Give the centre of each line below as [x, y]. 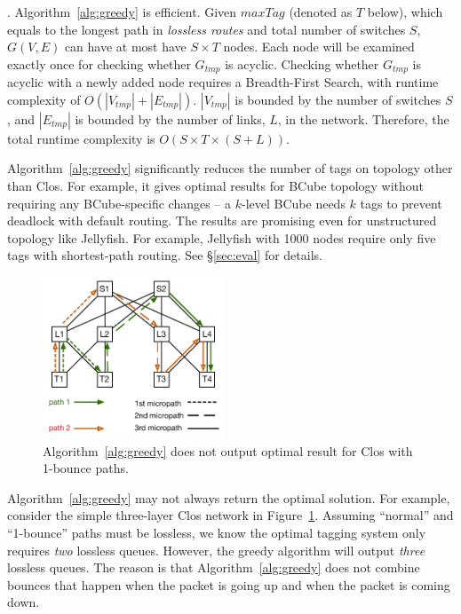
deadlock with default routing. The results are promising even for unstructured [222, 220]
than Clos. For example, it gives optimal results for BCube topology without [216, 186]
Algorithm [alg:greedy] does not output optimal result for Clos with [228, 450]
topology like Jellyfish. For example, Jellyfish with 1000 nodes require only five [222, 237]
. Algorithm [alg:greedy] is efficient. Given [122, 12]
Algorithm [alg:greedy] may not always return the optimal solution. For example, [229, 497]
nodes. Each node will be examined [319, 47]
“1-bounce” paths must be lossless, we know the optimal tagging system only [217, 532]
